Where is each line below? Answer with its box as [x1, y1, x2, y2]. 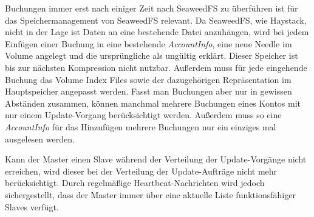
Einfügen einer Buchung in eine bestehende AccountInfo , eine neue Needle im [5, 37, 292, 50]
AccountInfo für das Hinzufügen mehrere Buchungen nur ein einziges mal [5, 120, 276, 133]
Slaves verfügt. [5, 200, 59, 213]
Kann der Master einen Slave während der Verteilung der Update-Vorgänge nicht [5, 153, 307, 165]
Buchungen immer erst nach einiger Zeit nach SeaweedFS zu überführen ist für [5, 2, 298, 14]
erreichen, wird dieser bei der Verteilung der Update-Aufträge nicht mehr [5, 164, 278, 177]
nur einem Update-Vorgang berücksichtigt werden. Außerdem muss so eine [5, 109, 282, 121]
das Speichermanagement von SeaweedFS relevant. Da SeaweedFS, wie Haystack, [5, 13, 307, 26]
